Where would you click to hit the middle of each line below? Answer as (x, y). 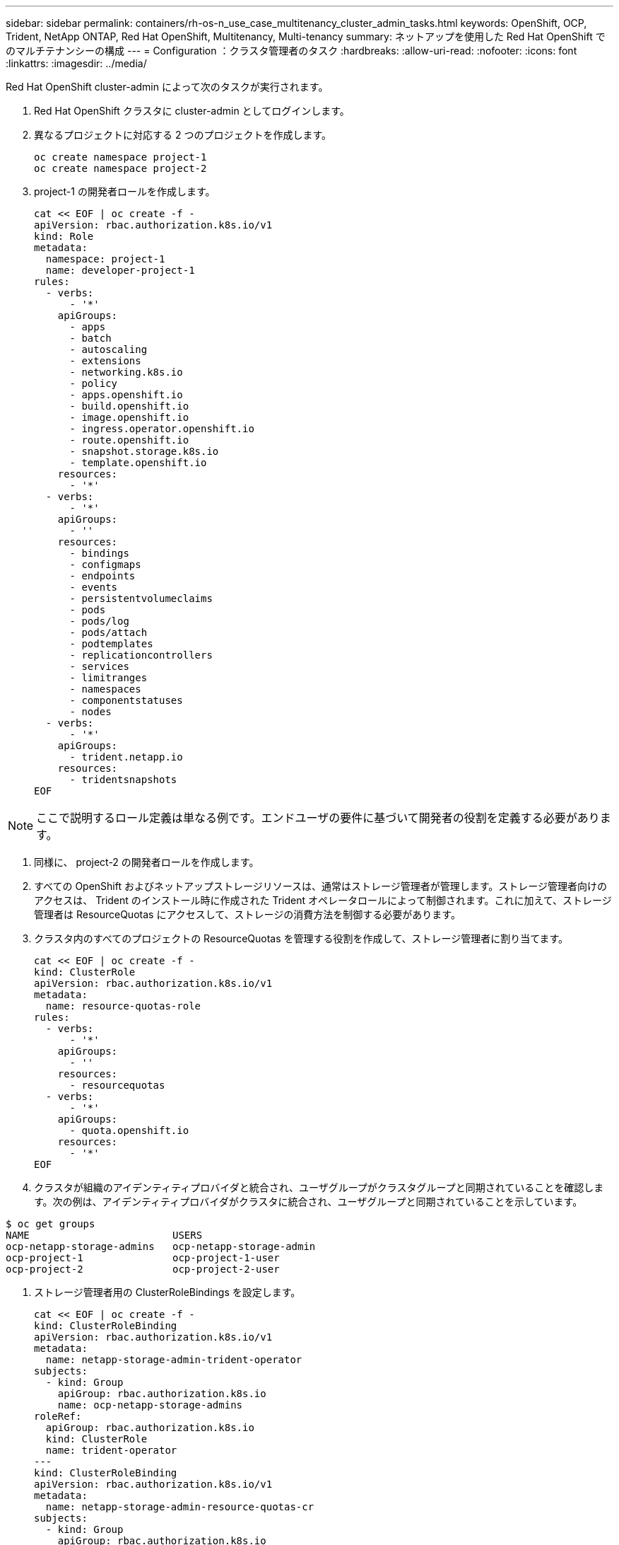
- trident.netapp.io (126, 757)
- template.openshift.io (138, 463)
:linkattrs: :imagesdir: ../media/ (76, 63)
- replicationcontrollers (141, 655)
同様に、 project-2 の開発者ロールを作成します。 (147, 862)
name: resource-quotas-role (123, 1006)
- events (94, 587)
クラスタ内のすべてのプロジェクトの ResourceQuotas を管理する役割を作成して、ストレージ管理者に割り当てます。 (301, 938)
